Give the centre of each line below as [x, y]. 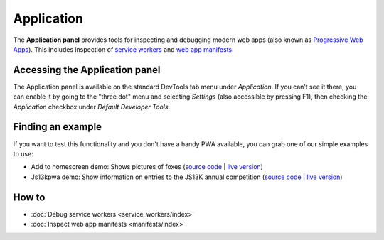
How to [29, 197]
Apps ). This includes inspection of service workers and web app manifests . [123, 49]
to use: [23, 153]
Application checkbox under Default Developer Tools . [92, 107]
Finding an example [58, 127]
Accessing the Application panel [87, 70]
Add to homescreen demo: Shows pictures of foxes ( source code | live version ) [147, 167]
